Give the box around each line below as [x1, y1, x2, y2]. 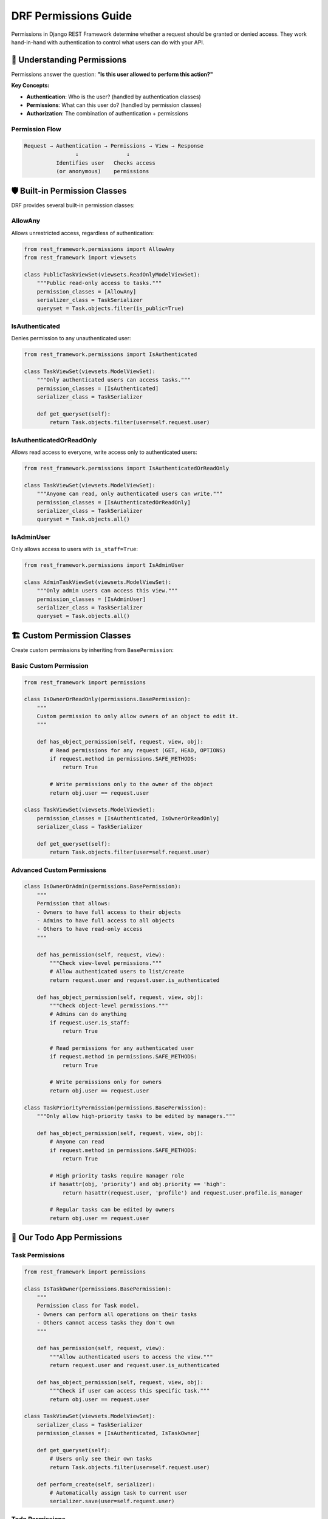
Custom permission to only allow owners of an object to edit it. [36, 713, 239, 720]
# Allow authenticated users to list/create [49, 968, 185, 975]
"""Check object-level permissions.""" [49, 1002, 168, 1009]
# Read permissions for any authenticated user [49, 1044, 194, 1051]
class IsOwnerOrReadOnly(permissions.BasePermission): [24, 696, 191, 703]
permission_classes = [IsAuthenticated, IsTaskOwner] [36, 1430, 200, 1437]
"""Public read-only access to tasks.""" [36, 279, 162, 287]
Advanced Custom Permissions [11, 866, 106, 874]
